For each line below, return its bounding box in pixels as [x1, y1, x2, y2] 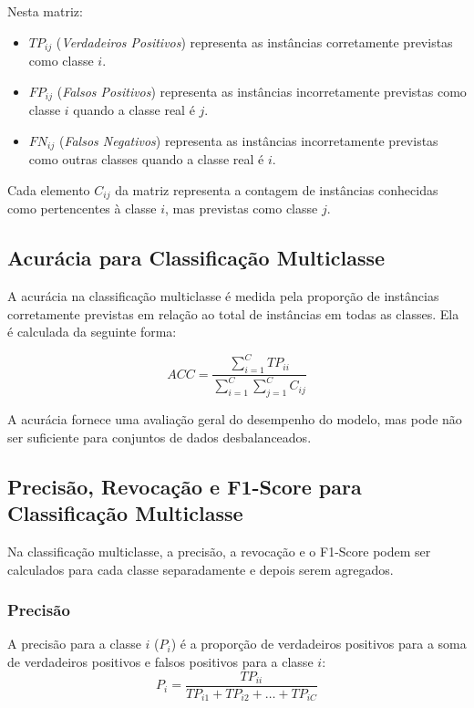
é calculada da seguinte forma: [7, 322, 177, 341]
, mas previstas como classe [165, 199, 318, 218]
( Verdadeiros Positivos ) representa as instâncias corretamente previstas [56, 32, 453, 51]
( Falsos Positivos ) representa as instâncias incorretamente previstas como [57, 81, 467, 100]
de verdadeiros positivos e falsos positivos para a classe [7, 652, 314, 672]
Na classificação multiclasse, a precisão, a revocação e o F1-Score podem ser [7, 542, 431, 561]
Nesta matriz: [7, 2, 83, 20]
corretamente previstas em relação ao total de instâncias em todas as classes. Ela [7, 304, 459, 323]
